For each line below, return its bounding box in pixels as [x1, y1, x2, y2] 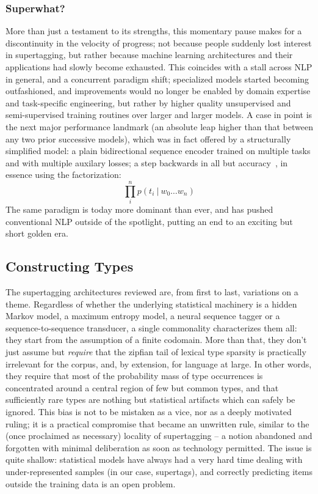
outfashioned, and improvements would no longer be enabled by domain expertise [5, 84, 311, 97]
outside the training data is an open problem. [5, 477, 176, 490]
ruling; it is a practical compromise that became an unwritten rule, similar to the [5, 417, 309, 430]
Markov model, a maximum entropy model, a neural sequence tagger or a [5, 309, 280, 322]
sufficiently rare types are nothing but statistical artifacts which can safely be [5, 393, 295, 406]
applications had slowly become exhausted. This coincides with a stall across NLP [5, 61, 313, 73]
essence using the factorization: [5, 168, 121, 181]
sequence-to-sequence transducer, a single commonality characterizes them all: [5, 321, 297, 334]
